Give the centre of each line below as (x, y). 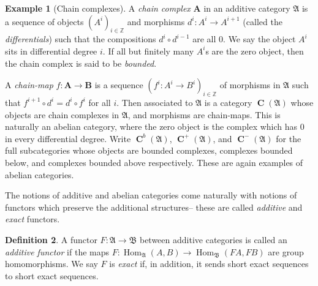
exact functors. (32, 219)
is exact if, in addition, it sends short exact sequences (209, 264)
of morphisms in (250, 85)
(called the (263, 21)
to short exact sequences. (52, 275)
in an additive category (247, 8)
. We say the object (259, 39)
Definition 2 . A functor (51, 239)
